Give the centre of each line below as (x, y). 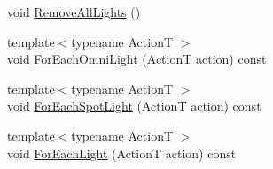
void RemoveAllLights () (74, 12)
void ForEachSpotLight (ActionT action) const (134, 106)
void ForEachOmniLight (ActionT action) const (137, 59)
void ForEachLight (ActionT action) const (122, 153)
